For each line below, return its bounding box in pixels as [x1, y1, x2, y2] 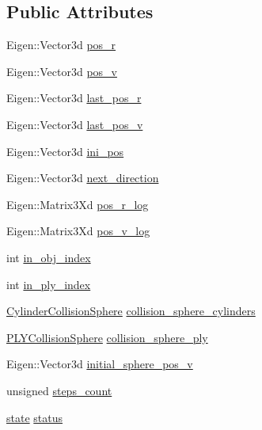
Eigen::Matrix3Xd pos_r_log [6, 196, 149, 212]
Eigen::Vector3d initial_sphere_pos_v [6, 356, 193, 372]
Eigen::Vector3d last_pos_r [6, 89, 142, 106]
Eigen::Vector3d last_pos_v [6, 116, 143, 132]
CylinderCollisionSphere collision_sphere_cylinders [6, 303, 256, 319]
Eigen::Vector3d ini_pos [6, 143, 124, 159]
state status [6, 409, 63, 425]
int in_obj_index [6, 249, 91, 265]
